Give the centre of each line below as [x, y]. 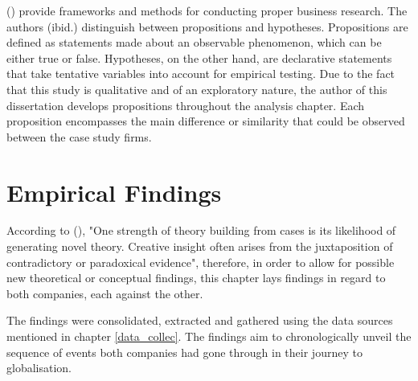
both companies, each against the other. [105, 293]
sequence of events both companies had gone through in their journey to [184, 352]
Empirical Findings [114, 192]
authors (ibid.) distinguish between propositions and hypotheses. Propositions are [207, 26]
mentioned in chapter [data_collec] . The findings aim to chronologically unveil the [209, 336]
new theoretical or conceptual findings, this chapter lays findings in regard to [196, 278]
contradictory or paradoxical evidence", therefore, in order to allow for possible [201, 262]
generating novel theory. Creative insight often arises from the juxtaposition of [200, 246]
